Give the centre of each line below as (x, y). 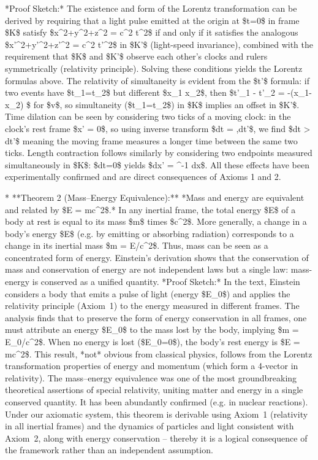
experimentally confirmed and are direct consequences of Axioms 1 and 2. (143, 177)
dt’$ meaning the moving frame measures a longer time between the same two (151, 140)
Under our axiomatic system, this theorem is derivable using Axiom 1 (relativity (157, 414)
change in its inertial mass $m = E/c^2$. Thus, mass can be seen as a (137, 245)
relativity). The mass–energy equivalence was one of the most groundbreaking (151, 377)
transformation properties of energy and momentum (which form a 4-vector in (152, 366)
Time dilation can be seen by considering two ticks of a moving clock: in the (148, 116)
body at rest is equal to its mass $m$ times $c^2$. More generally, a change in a (156, 221)
